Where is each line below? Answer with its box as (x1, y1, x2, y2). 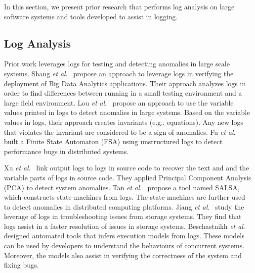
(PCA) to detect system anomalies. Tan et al (4, 182, 140, 192)
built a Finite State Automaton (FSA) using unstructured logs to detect (4, 136, 223, 147)
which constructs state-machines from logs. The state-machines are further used (4, 192, 246, 202)
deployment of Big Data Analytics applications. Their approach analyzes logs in (4, 78, 246, 88)
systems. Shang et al (4, 68, 66, 78)
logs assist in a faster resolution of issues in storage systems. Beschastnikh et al (4, 220, 244, 231)
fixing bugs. (4, 260, 39, 270)
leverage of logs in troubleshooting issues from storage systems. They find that (4, 211, 242, 221)
